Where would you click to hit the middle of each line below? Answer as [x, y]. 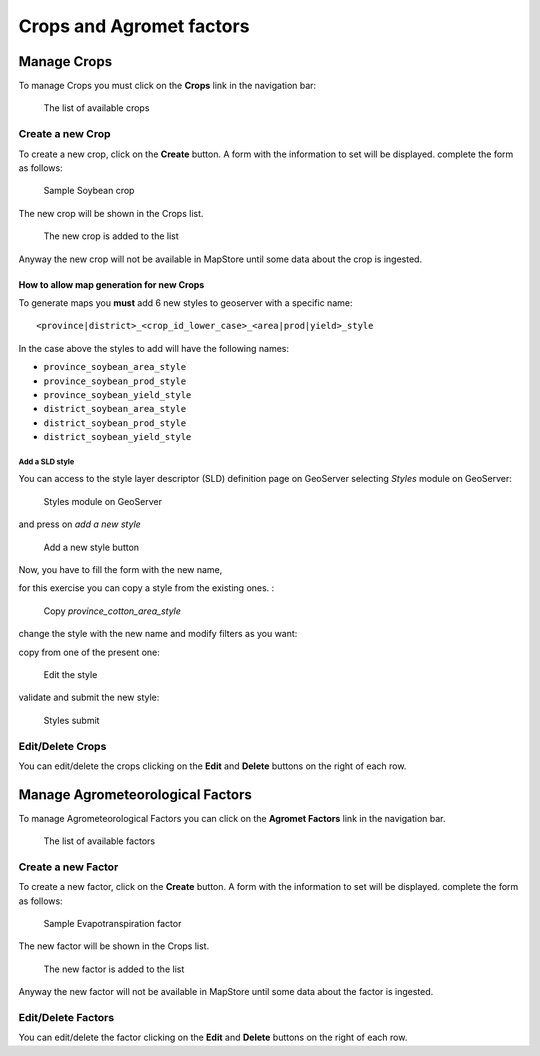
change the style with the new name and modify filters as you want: [158, 634]
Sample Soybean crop [89, 191]
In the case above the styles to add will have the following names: [154, 348]
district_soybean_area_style [115, 409]
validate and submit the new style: [89, 697]
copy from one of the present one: [89, 652]
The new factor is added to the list [114, 969]
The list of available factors [99, 841]
